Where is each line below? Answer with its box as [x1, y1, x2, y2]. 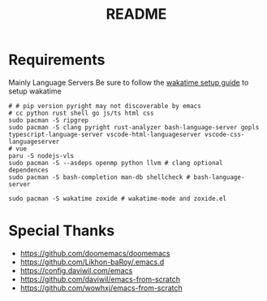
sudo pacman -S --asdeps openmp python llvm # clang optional [8, 159, 223, 167]
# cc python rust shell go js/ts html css [8, 109, 154, 117]
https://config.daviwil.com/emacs [19, 265, 133, 275]
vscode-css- [204, 130, 245, 138]
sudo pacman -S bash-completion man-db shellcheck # [8, 172, 191, 181]
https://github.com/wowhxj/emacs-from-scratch [19, 282, 183, 293]
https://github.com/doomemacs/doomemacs [19, 248, 170, 258]
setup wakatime [8, 86, 62, 96]
